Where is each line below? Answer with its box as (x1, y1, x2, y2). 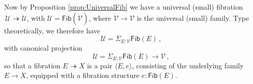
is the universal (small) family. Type (137, 12, 249, 23)
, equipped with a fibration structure (26, 70, 139, 80)
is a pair (87, 60, 113, 70)
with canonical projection (4, 43, 82, 53)
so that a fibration (4, 60, 61, 70)
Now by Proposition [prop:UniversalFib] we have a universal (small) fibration (4, 2, 243, 12)
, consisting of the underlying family (132, 60, 244, 70)
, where (88, 12, 112, 23)
